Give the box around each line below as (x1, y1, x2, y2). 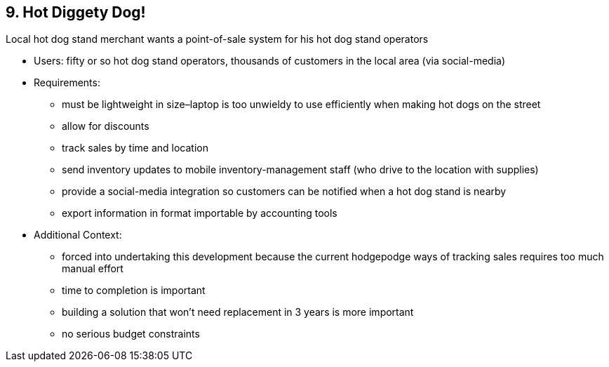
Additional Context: (34, 229, 122, 241)
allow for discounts (62, 120, 149, 133)
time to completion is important (62, 284, 206, 297)
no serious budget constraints (62, 328, 200, 340)
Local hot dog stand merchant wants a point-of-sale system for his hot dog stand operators (6, 33, 429, 46)
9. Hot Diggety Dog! (6, 4, 146, 21)
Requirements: (34, 76, 100, 89)
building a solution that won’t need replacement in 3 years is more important (62, 306, 414, 319)
